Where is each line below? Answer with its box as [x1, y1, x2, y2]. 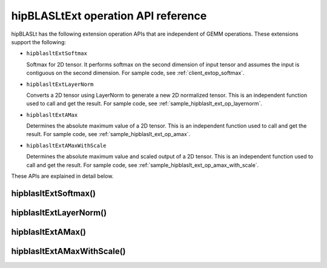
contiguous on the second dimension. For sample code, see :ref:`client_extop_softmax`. [26, 70, 245, 77]
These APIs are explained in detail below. [11, 172, 114, 180]
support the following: [11, 38, 66, 45]
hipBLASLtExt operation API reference [11, 9, 207, 22]
